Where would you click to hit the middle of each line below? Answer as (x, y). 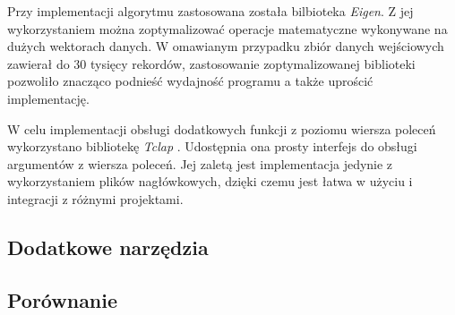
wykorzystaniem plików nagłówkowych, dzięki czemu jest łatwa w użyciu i (210, 181)
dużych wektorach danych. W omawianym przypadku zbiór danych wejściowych (226, 46)
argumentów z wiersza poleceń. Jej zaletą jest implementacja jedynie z (200, 163)
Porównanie (63, 299)
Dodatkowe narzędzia (108, 247)
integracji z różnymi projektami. (95, 198)
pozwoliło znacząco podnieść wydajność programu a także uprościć (190, 81)
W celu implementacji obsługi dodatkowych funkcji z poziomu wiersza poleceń (222, 128)
